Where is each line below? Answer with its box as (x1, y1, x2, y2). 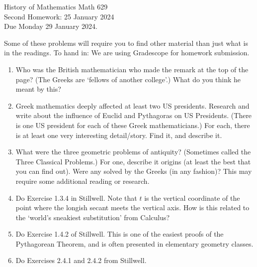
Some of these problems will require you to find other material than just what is (4, 37, 248, 48)
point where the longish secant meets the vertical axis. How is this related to (15, 202, 250, 213)
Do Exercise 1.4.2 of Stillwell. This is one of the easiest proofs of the (15, 229, 224, 239)
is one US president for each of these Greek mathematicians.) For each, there (15, 120, 250, 130)
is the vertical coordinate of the (144, 192, 240, 203)
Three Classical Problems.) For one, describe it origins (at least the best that (15, 156, 251, 166)
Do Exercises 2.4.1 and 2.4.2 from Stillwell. (15, 255, 147, 266)
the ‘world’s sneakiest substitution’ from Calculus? (15, 212, 170, 222)
